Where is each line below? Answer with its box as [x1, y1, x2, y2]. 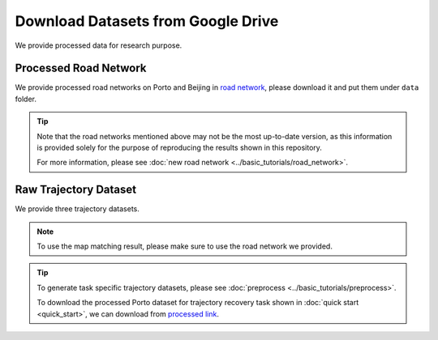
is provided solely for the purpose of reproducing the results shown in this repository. [36, 142, 322, 153]
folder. [15, 94, 36, 104]
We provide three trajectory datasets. [15, 204, 140, 214]
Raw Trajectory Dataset [15, 183, 137, 197]
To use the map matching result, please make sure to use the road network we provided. [36, 241, 333, 251]
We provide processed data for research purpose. [15, 40, 182, 50]
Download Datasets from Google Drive [15, 12, 279, 30]
